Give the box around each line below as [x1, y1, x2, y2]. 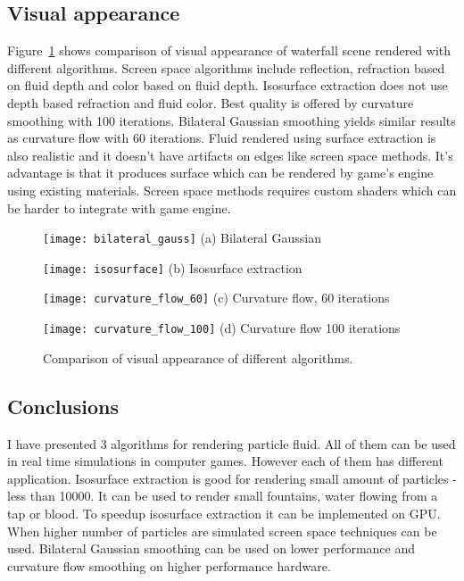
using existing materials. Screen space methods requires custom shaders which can [7, 180, 457, 199]
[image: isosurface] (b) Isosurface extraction [43, 258, 302, 277]
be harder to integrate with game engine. [7, 198, 231, 217]
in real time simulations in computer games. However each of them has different [7, 452, 443, 470]
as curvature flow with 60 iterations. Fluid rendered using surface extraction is [7, 129, 436, 147]
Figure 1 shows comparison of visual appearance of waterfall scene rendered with [7, 41, 452, 60]
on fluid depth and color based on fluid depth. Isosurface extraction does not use [7, 76, 448, 95]
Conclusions [7, 392, 120, 419]
